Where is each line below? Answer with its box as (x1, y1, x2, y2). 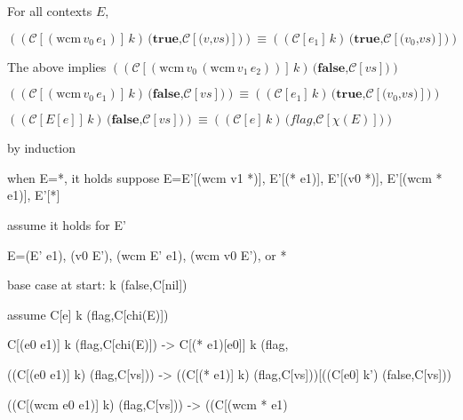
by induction (7, 139, 76, 157)
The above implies (7, 57, 107, 75)
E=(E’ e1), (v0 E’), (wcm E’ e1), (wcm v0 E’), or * (7, 245, 287, 264)
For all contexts (7, 2, 92, 20)
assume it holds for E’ (7, 215, 126, 234)
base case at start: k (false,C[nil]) (7, 275, 188, 294)
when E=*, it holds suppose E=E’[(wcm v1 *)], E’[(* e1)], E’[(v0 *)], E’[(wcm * (7, 168, 443, 186)
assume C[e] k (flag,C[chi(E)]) (7, 305, 169, 323)
